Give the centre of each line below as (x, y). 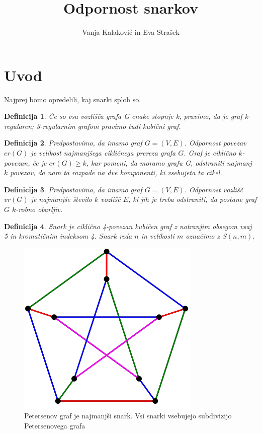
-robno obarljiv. (39, 209)
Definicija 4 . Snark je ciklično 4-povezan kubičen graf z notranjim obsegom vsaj (128, 226)
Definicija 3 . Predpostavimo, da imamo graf (73, 189)
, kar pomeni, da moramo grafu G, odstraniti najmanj (169, 162)
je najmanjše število (61, 199)
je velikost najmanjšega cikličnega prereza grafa (103, 153)
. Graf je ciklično (210, 153)
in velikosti (158, 236)
